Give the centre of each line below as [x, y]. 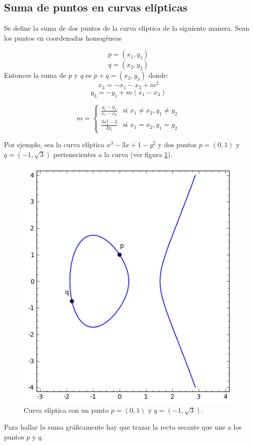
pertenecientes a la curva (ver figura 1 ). [113, 154]
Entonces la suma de [35, 75]
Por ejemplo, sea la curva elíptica [54, 144]
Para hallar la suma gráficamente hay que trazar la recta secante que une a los [123, 427]
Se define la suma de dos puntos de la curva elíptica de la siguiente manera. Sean [127, 28]
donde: [158, 75]
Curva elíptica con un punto [66, 410]
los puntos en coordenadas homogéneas [63, 37]
